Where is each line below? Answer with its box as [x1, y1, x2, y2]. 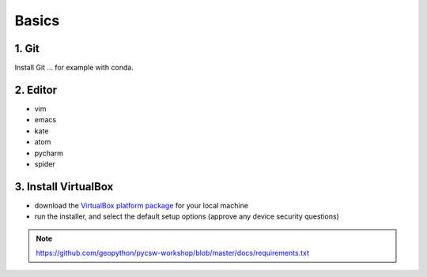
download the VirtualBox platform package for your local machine [34, 200, 249, 210]
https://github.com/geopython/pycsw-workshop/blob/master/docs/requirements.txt [36, 249, 310, 257]
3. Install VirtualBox [14, 180, 114, 193]
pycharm [34, 148, 63, 158]
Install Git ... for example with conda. [14, 63, 134, 73]
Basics [14, 12, 60, 29]
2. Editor [14, 83, 58, 96]
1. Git [14, 42, 40, 55]
